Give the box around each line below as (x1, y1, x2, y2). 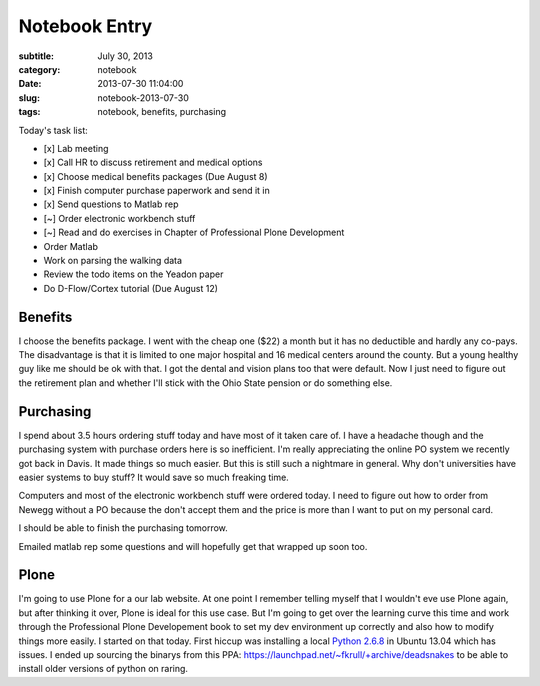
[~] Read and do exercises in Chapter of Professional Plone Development (43, 226, 345, 239)
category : (18, 63, 61, 75)
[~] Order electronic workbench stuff (43, 212, 196, 224)
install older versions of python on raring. (18, 663, 189, 675)
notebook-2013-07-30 (97, 91, 190, 104)
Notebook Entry (18, 15, 153, 37)
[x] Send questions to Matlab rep (43, 198, 179, 210)
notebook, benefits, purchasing (97, 106, 227, 118)
